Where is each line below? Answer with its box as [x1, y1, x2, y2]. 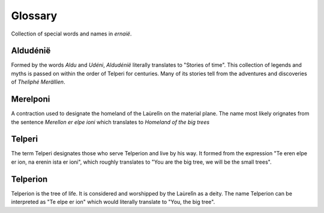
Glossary [11, 9, 58, 22]
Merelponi [11, 94, 50, 105]
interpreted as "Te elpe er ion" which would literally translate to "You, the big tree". [11, 199, 215, 206]
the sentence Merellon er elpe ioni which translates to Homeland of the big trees [11, 118, 210, 126]
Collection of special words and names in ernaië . [11, 30, 132, 37]
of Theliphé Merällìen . [11, 78, 65, 85]
